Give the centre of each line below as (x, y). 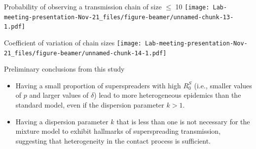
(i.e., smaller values (223, 85)
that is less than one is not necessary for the (183, 121)
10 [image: (192, 6)
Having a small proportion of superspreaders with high (98, 85)
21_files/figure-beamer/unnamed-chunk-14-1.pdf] (85, 53)
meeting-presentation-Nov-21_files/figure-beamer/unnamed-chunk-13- (119, 17)
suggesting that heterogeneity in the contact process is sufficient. (113, 140)
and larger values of (59, 95)
